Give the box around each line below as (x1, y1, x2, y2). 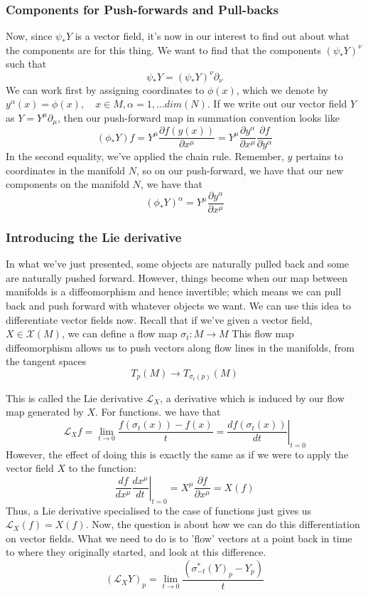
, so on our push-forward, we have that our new (136, 162, 344, 177)
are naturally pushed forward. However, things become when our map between (6, 270, 348, 285)
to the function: (68, 460, 136, 475)
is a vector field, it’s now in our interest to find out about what (75, 28, 350, 43)
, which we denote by (236, 82, 328, 97)
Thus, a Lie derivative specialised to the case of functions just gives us (6, 502, 312, 517)
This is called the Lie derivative (6, 390, 143, 405)
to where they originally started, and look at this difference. (6, 544, 266, 559)
